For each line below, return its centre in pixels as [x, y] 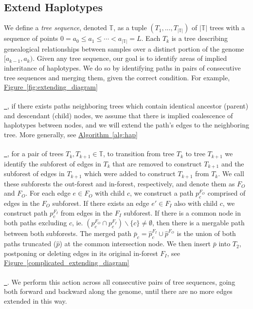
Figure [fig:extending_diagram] [51, 87]
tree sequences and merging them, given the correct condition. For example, [117, 77]
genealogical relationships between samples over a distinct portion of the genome [124, 48]
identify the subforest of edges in [53, 163]
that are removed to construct [157, 163]
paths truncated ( [30, 244]
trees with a [227, 27]
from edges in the [86, 212]
